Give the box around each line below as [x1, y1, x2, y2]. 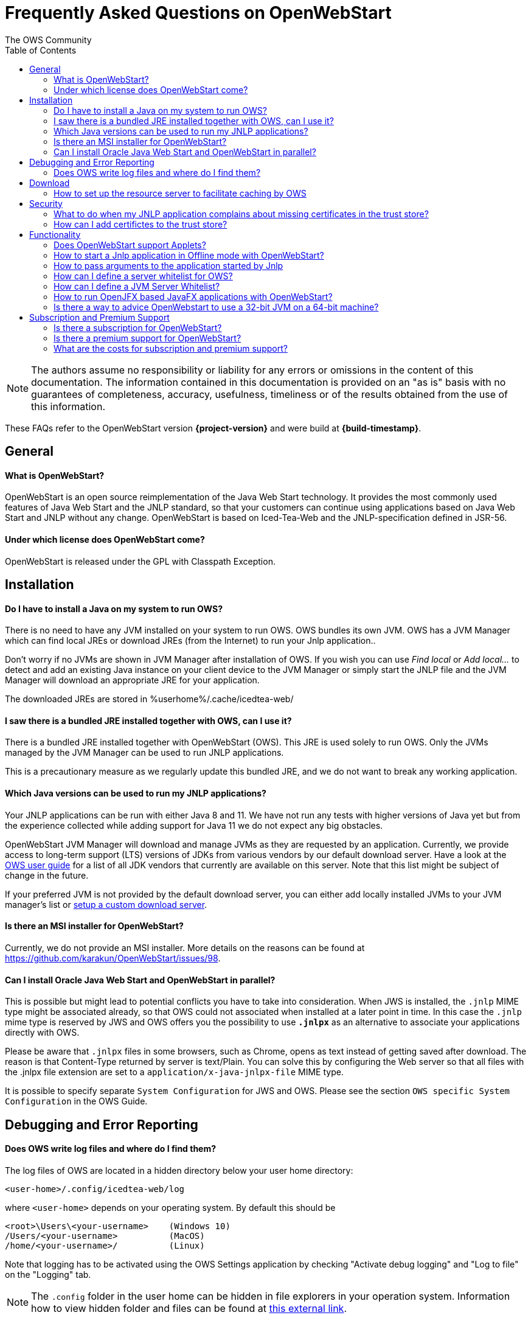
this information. [31, 400, 105, 413]
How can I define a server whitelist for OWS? [54, 270, 233, 281]
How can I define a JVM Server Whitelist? [54, 281, 220, 291]
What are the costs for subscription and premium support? [54, 343, 288, 354]
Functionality [29, 229, 81, 240]
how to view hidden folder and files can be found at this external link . [31, 1302, 347, 1314]
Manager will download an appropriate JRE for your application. [5, 675, 260, 686]
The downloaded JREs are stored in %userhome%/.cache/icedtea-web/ [5, 694, 294, 705]
